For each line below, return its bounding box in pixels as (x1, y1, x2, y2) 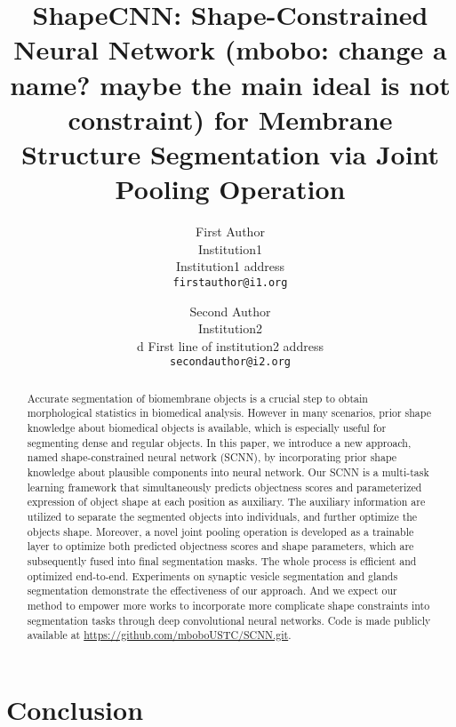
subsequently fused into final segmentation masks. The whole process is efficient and (27, 553, 417, 568)
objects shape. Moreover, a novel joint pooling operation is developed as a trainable (27, 523, 414, 539)
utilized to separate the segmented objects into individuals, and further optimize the (27, 508, 418, 523)
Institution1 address (175, 257, 284, 276)
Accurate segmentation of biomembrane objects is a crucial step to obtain (27, 390, 368, 405)
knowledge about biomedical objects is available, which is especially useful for (27, 420, 387, 435)
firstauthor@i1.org (172, 276, 288, 289)
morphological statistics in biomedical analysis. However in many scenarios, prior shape (27, 405, 431, 420)
